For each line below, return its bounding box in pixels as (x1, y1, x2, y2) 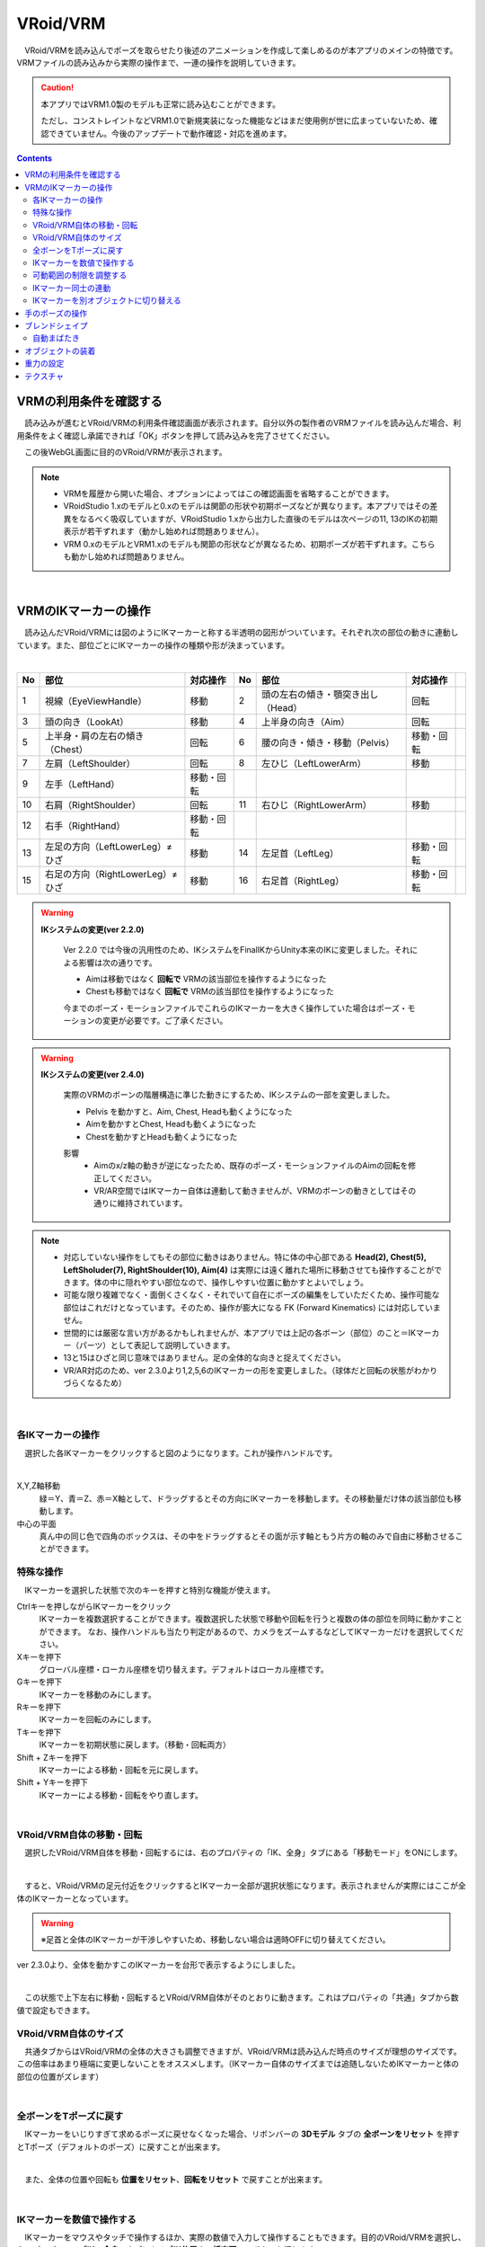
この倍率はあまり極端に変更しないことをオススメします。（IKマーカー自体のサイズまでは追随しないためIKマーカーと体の (16, 2058, 460, 2069)
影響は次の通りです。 (78, 957, 157, 968)
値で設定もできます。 (16, 2004, 95, 2015)
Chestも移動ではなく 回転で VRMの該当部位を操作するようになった (85, 986, 334, 997)
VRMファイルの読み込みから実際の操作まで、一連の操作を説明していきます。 (16, 57, 301, 67)
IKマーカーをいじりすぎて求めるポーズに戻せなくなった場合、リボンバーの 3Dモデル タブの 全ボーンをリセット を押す (23, 2128, 460, 2139)
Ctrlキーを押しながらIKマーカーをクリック (16, 1601, 172, 1612)
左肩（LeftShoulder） (45, 758, 137, 770)
